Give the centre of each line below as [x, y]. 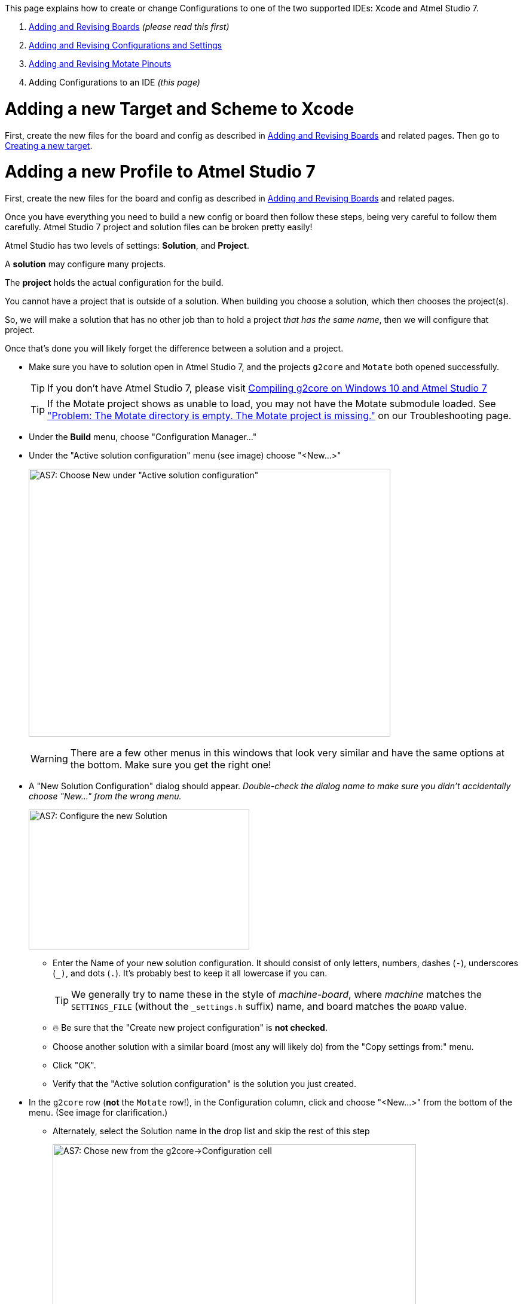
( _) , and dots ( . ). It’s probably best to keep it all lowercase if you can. [190, 973]
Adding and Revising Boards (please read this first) [129, 27]
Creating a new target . [49, 145]
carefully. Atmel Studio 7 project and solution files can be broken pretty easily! [159, 227]
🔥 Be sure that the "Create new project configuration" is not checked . [190, 1027]
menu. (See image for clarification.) [98, 1112]
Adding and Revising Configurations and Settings [126, 45]
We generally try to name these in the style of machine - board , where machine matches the [277, 994]
